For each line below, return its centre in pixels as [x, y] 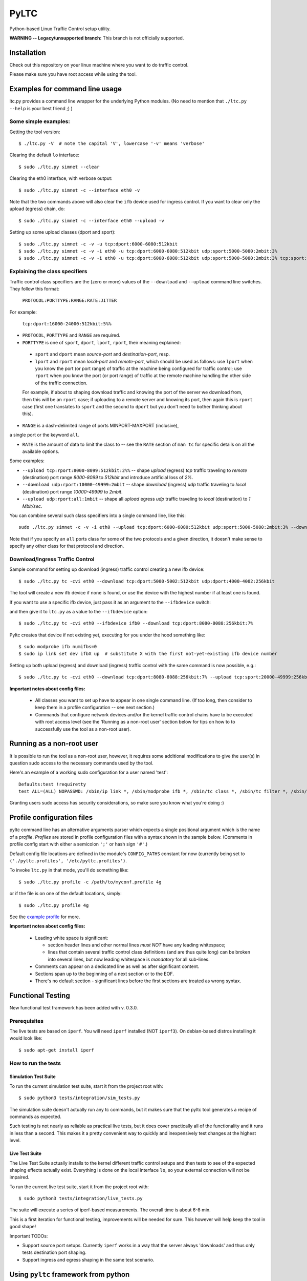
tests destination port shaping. [54, 1252]
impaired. [19, 1177]
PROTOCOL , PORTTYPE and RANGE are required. [71, 335]
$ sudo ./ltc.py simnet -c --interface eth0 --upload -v [92, 221]
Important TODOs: [29, 1236]
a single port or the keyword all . [45, 435]
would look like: [26, 1038]
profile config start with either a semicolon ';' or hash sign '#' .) [79, 844]
